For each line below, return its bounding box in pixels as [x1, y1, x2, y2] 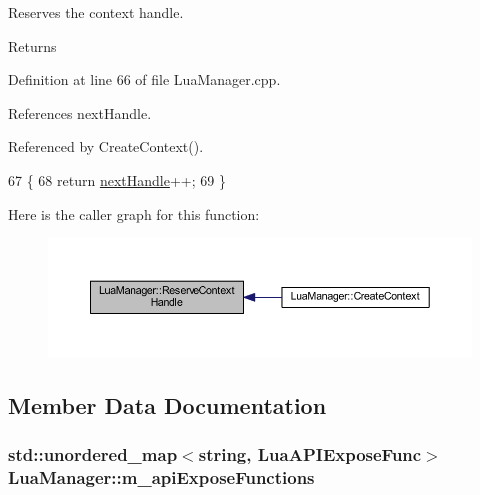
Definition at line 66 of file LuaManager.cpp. [8, 69, 281, 90]
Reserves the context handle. [8, 2, 184, 22]
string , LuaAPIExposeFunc [198, 441, 422, 466]
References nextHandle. [8, 102, 152, 123]
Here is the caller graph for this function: [8, 203, 260, 224]
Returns [8, 35, 57, 56]
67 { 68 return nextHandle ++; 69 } [8, 169, 226, 190]
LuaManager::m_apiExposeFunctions [8, 464, 315, 489]
